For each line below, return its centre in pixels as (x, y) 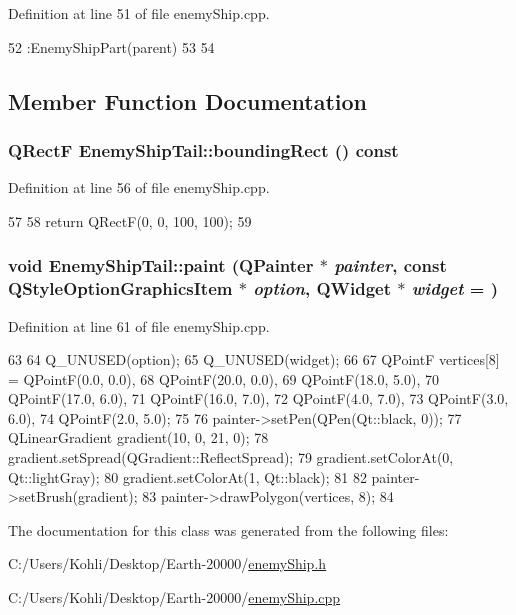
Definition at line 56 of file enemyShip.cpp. (139, 187)
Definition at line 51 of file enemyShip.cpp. (139, 13)
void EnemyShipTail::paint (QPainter (161, 265)
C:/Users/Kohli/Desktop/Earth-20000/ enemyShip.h (167, 563)
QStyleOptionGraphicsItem (120, 288)
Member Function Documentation (188, 100)
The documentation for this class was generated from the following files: (228, 529)
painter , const (390, 265)
